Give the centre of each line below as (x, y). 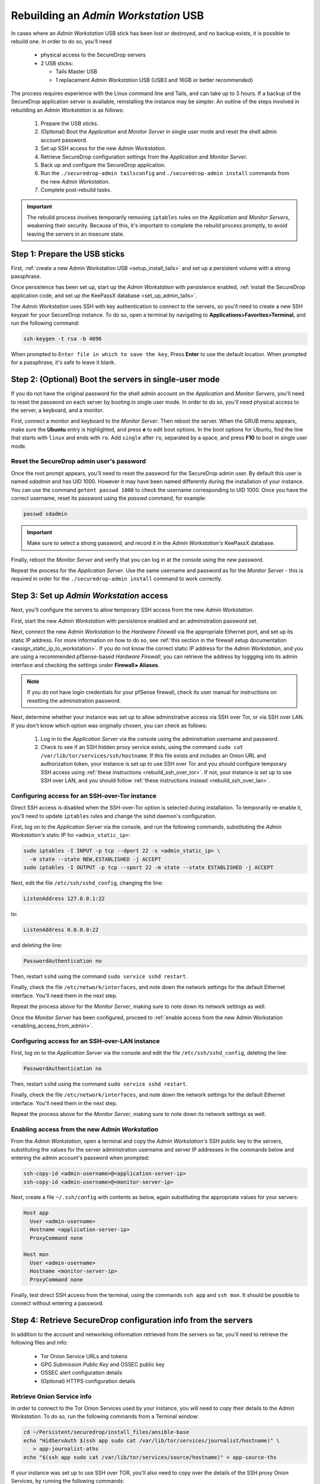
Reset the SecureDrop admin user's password (79, 461)
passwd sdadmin (45, 514)
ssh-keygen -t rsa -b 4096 (63, 339)
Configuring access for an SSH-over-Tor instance (84, 795)
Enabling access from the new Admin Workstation (85, 1129)
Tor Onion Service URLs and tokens (84, 1356)
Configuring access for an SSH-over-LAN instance (85, 1041)
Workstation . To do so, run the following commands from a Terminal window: (105, 1416)
